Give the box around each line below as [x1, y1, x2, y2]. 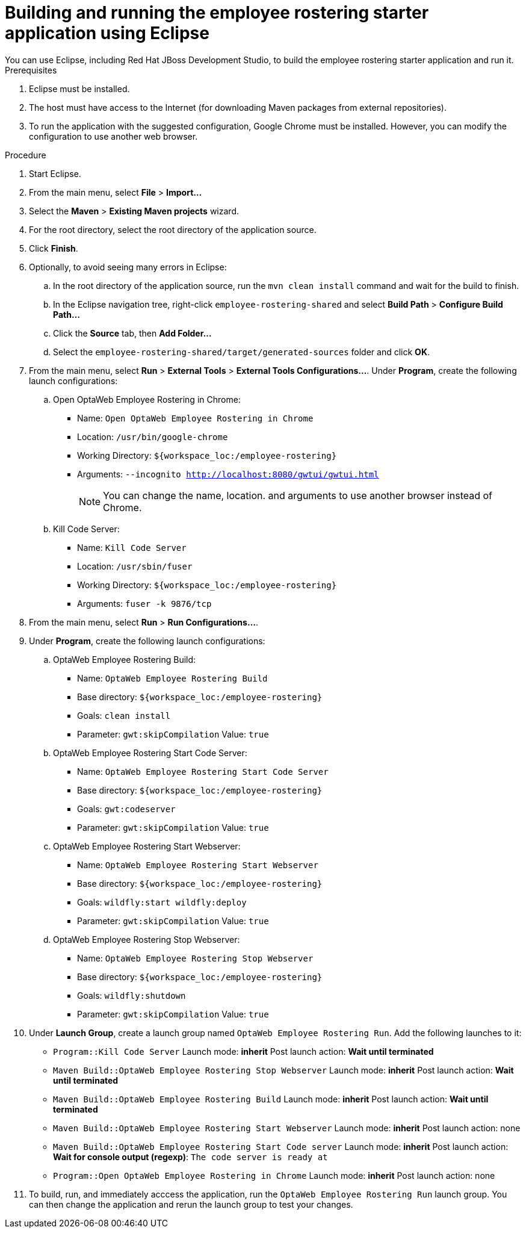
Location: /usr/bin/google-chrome [77, 431, 228, 442]
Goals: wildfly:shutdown [77, 990, 186, 1001]
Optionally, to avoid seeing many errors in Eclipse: [29, 261, 227, 272]
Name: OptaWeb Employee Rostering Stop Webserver [77, 952, 314, 963]
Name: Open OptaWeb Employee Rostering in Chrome [77, 412, 314, 423]
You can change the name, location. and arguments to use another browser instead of [103, 489, 493, 502]
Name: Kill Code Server [77, 542, 187, 553]
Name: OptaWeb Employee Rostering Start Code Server [77, 766, 329, 777]
